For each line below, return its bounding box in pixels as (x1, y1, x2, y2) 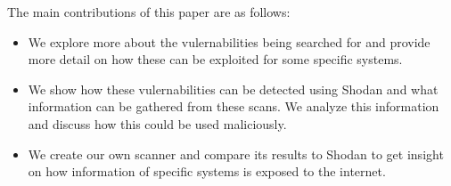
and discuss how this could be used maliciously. (28, 114, 287, 133)
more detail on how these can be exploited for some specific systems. (28, 50, 403, 69)
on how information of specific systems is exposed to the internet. (28, 162, 386, 181)
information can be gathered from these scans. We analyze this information (28, 97, 439, 116)
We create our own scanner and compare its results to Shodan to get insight (28, 144, 444, 163)
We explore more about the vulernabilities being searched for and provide (28, 32, 430, 51)
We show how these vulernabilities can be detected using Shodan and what (28, 79, 439, 98)
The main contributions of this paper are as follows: (7, 3, 291, 20)
